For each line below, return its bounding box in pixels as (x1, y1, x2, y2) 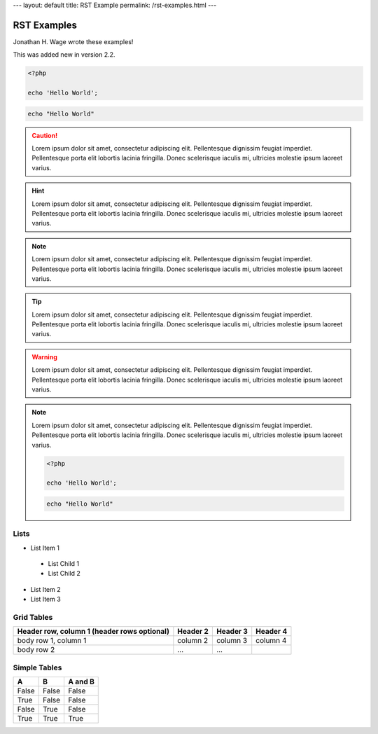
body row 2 (17, 645, 55, 655)
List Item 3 (30, 595, 61, 604)
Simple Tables (13, 663, 62, 672)
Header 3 (216, 627, 248, 637)
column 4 (255, 636, 287, 646)
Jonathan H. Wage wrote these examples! (13, 37, 134, 46)
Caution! (31, 131, 58, 139)
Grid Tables (13, 613, 53, 623)
